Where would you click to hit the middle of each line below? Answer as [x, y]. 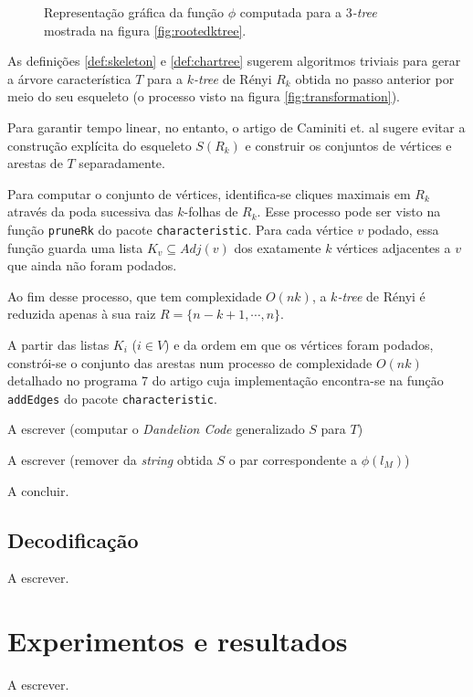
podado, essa [403, 229]
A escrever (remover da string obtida [110, 459]
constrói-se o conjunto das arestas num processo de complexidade [190, 362]
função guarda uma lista [75, 247]
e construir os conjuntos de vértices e [348, 145]
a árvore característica [69, 78]
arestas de [35, 163]
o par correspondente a [293, 459]
